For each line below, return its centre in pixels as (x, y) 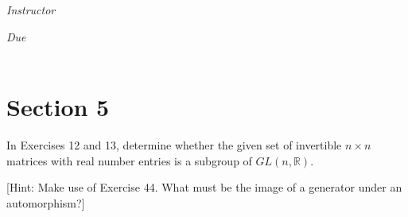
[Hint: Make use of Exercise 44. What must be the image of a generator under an (204, 187)
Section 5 (58, 106)
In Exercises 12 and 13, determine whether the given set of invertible (174, 144)
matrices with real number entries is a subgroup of (129, 160)
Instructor (31, 10)
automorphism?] (46, 202)
